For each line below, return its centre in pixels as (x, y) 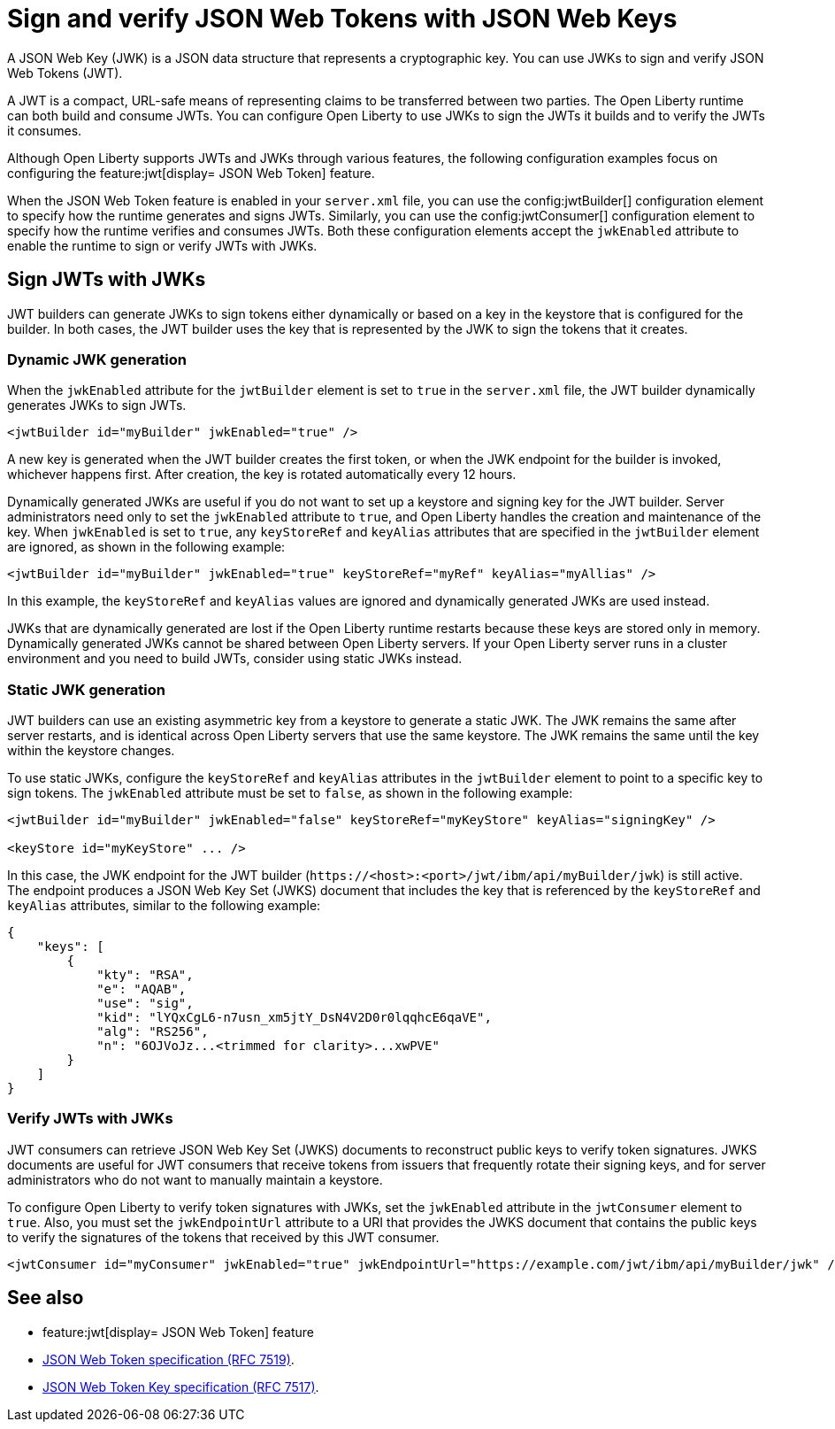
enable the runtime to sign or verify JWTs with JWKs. (162, 245)
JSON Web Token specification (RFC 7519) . (169, 1359)
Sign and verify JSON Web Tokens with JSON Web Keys (342, 19)
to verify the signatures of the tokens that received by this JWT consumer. (223, 1237)
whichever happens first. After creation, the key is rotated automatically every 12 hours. (262, 475)
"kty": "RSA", (145, 975)
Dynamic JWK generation (97, 359)
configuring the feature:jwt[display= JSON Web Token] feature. (191, 173)
